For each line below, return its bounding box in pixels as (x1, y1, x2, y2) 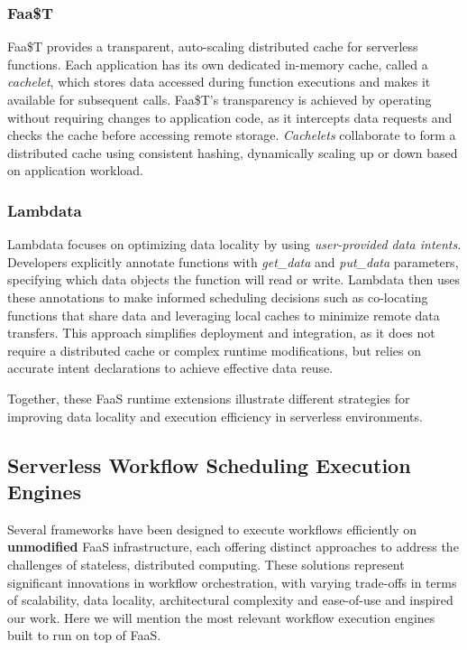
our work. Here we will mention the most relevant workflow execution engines (7, 608, 435, 627)
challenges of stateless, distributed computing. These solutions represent (7, 554, 405, 573)
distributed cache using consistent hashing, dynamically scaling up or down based (7, 143, 458, 162)
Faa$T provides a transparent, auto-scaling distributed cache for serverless (7, 37, 418, 56)
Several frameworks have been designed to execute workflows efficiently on (7, 519, 417, 538)
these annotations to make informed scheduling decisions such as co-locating (7, 287, 428, 306)
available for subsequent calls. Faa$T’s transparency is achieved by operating (7, 90, 432, 108)
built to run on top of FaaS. (7, 626, 161, 645)
